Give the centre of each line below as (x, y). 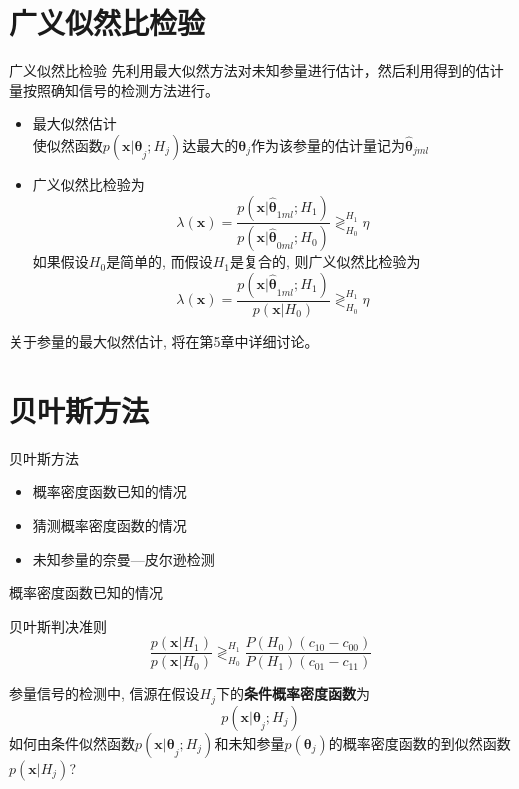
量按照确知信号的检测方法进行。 (114, 89)
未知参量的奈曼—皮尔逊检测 (123, 558)
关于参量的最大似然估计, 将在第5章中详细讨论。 (164, 341)
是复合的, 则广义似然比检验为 (325, 261)
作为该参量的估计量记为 (327, 144)
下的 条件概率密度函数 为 (293, 693)
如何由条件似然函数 (72, 742)
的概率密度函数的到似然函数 (419, 742)
